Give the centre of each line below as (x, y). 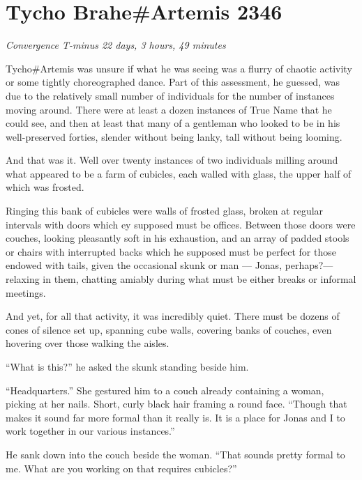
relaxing (23, 279)
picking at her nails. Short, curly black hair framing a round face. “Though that (176, 404)
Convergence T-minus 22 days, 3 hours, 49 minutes (116, 45)
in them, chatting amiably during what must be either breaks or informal (199, 279)
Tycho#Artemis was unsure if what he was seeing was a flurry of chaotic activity (179, 68)
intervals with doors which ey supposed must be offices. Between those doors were (181, 224)
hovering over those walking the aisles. (88, 343)
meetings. (26, 292)
